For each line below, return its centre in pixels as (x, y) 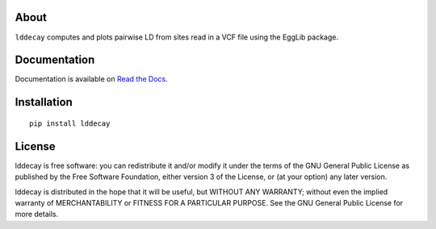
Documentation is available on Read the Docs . (92, 79)
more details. (37, 214)
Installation (44, 102)
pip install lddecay (70, 123)
